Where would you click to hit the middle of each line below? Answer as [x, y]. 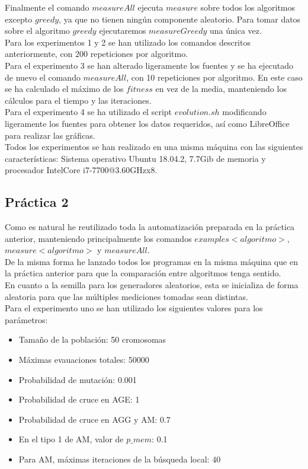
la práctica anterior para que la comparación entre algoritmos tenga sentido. [143, 273]
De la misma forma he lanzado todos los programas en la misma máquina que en [151, 261]
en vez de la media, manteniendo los [221, 89]
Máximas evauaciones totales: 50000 [84, 360]
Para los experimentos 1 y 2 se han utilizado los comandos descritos [128, 42]
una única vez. [236, 31]
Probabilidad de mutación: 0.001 [78, 379]
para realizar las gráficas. [50, 135]
